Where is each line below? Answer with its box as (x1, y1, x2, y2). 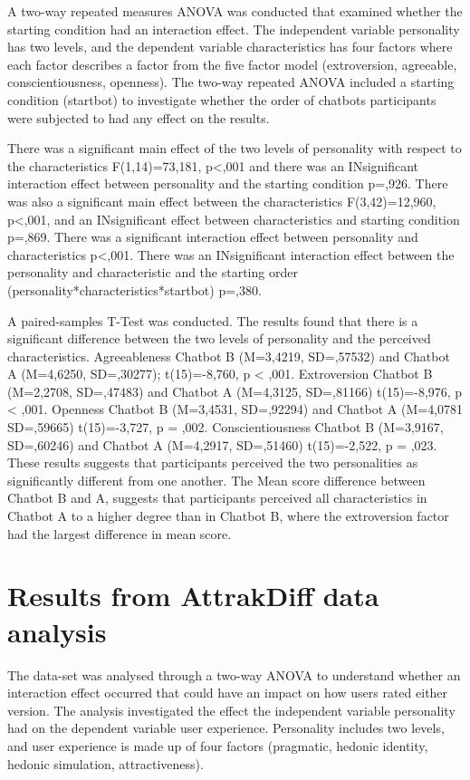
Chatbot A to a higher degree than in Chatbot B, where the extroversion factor (7, 506, 449, 525)
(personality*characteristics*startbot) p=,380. (7, 280, 262, 299)
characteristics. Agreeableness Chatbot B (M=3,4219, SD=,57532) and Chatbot (7, 346, 450, 365)
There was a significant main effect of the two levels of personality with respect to (7, 139, 462, 158)
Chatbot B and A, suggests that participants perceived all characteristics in (7, 488, 427, 507)
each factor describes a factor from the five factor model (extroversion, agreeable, (7, 54, 457, 73)
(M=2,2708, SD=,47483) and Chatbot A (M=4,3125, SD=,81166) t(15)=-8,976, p (7, 381, 463, 400)
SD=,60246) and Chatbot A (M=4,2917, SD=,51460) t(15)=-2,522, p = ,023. (7, 435, 437, 454)
